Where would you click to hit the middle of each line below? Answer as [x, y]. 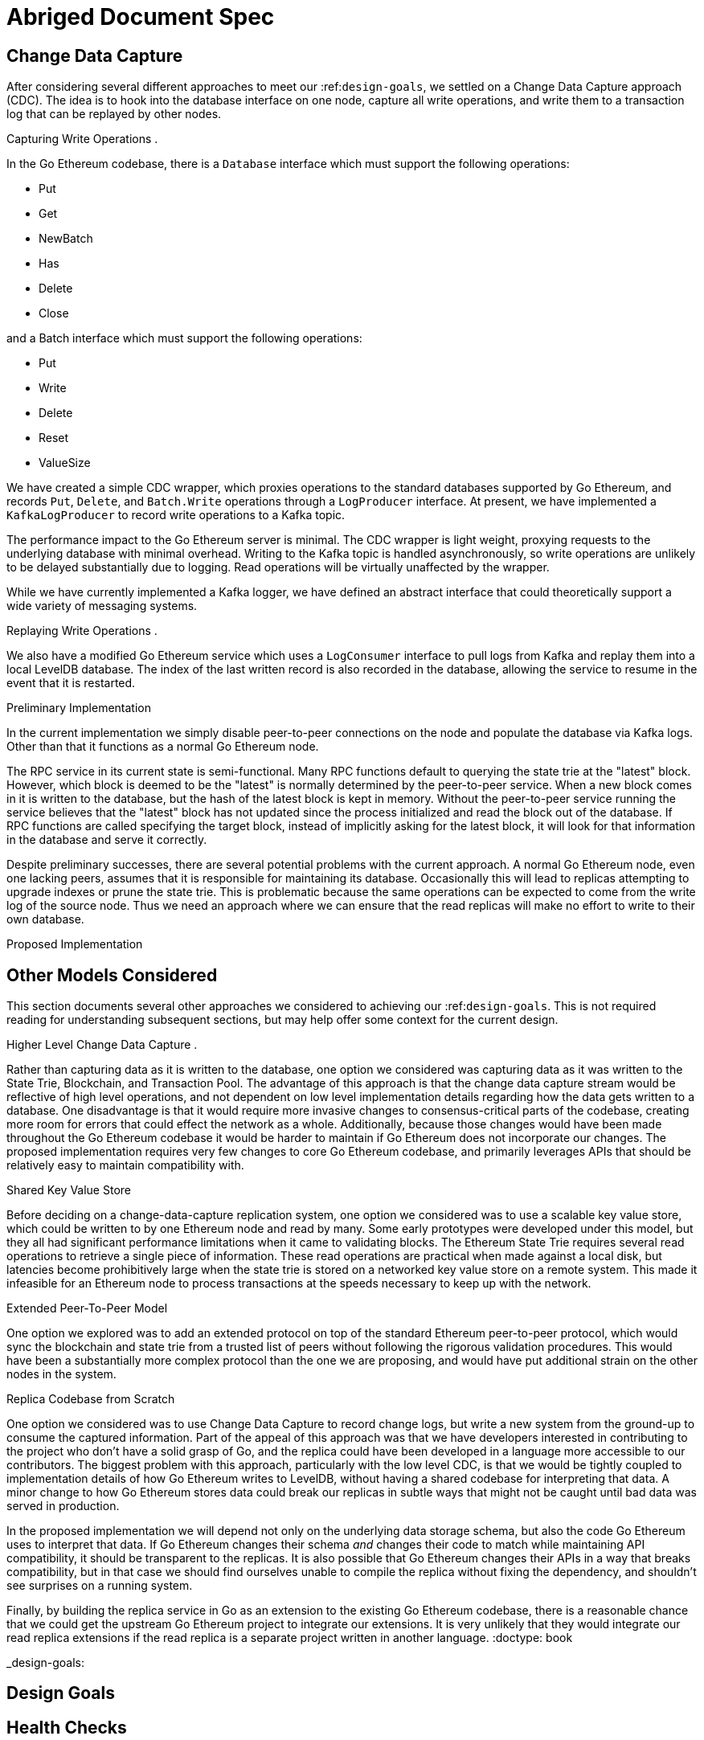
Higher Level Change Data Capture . [102, 1045]
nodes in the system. [61, 1374]
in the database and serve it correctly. [107, 840]
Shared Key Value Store [69, 1190]
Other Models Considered [112, 975]
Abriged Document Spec [141, 17]
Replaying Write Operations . [82, 631]
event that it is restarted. [71, 683]
